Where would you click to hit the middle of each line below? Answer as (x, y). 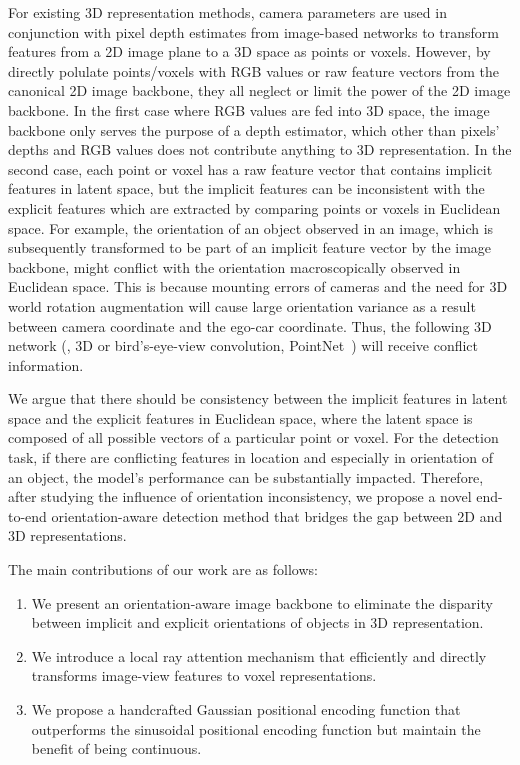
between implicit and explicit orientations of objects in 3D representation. (257, 622)
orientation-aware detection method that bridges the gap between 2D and (277, 515)
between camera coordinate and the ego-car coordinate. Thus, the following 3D (250, 325)
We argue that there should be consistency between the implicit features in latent (258, 398)
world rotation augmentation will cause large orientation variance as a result (242, 305)
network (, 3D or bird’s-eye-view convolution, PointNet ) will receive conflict (243, 345)
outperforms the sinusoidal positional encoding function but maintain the (256, 728)
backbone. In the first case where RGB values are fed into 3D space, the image (249, 109)
